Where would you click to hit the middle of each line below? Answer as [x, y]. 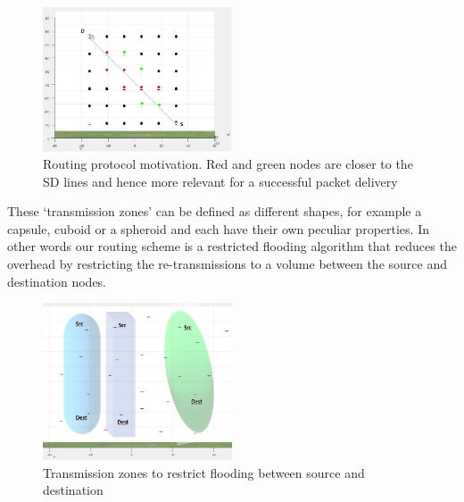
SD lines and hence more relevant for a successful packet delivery [220, 181]
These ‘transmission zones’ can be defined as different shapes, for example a [215, 211]
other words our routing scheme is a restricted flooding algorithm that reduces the [232, 246]
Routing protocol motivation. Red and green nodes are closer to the [228, 164]
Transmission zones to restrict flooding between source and [204, 472]
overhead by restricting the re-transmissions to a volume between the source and [227, 264]
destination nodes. [57, 281]
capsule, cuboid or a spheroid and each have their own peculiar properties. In [218, 228]
